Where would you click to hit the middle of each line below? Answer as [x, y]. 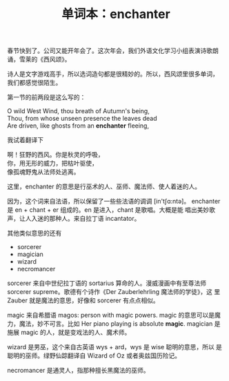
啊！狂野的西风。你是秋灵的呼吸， [56, 155]
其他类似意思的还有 [34, 233]
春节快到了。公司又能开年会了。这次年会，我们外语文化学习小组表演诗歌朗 [113, 51]
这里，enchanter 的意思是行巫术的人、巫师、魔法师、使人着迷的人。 [104, 186]
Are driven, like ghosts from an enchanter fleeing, [78, 126]
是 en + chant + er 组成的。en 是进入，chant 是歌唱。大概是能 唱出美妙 [108, 210]
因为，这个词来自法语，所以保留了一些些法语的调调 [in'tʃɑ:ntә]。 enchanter [114, 202]
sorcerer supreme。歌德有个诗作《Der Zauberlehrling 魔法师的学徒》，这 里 [114, 292]
